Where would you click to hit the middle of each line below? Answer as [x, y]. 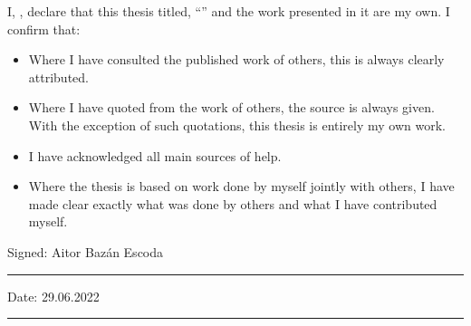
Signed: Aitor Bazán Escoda [86, 251]
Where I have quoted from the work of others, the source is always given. [231, 107]
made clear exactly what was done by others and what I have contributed [233, 203]
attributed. [58, 77]
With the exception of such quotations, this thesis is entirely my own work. [237, 125]
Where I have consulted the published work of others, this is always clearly [236, 59]
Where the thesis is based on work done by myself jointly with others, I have [241, 186]
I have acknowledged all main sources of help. [155, 155]
